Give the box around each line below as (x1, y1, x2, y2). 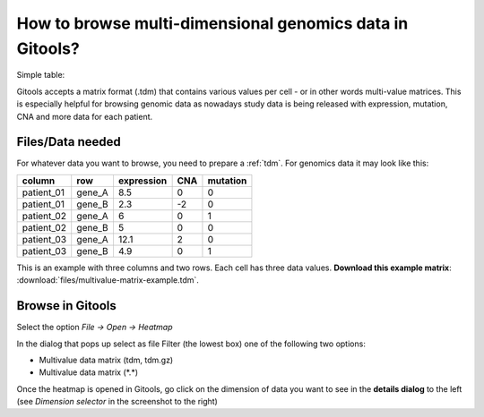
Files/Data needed (16, 134, 121, 149)
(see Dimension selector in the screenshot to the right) (16, 396, 219, 407)
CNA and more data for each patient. (16, 111, 153, 122)
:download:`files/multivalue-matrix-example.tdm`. (16, 275, 199, 285)
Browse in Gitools (16, 298, 117, 313)
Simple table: (16, 70, 65, 81)
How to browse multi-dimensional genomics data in (16, 13, 409, 33)
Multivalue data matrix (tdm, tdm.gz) (39, 354, 174, 365)
